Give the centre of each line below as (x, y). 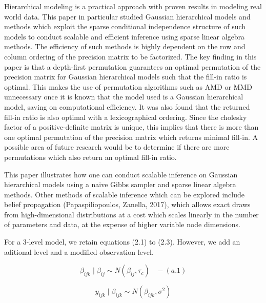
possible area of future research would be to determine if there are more (117, 147)
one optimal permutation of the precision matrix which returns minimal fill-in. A (131, 137)
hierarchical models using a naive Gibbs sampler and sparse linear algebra (120, 184)
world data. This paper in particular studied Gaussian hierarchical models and (127, 16)
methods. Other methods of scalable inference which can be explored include (124, 194)
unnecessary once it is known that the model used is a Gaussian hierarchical (124, 97)
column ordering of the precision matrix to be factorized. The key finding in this (130, 56)
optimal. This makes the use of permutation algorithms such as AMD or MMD (128, 86)
